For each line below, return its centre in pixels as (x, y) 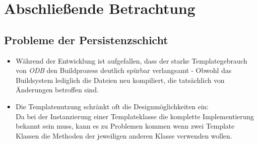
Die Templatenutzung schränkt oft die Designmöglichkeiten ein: (112, 106)
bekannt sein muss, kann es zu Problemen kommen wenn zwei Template (125, 126)
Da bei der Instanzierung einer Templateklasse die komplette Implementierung (135, 116)
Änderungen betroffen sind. (57, 90)
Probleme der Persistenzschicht (86, 39)
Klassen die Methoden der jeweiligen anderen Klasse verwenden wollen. (124, 135)
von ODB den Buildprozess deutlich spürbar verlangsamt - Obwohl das (124, 70)
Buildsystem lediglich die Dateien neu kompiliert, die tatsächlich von (120, 80)
